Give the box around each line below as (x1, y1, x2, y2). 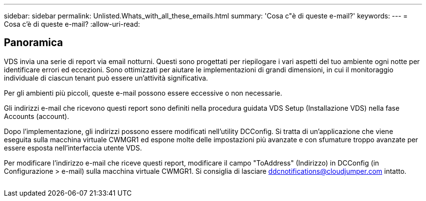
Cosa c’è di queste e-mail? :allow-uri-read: (4, 20, 140, 28)
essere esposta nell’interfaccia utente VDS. (4, 143, 142, 152)
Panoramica (4, 36, 63, 49)
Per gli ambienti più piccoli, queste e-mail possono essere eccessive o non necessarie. (4, 88, 283, 97)
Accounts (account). (4, 112, 69, 120)
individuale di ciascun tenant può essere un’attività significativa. (4, 73, 208, 82)
